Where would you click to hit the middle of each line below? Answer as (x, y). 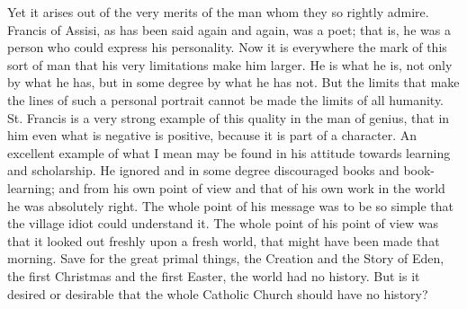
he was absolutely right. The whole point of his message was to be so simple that (231, 205)
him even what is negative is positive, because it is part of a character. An (212, 135)
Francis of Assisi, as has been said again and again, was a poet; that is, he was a (229, 29)
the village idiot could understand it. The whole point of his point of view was (223, 223)
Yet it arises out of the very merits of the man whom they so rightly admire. (218, 12)
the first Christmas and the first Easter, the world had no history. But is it (214, 275)
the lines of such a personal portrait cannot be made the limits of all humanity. (226, 99)
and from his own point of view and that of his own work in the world (252, 187)
